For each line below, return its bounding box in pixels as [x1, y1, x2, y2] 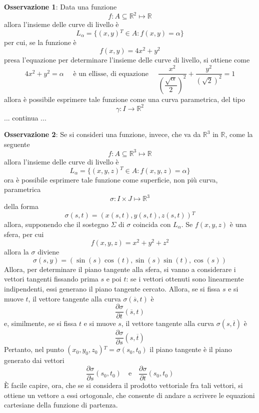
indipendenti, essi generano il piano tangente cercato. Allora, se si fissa [4, 283, 220, 293]
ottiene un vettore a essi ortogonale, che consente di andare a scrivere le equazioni [4, 389, 255, 400]
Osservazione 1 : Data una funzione [4, 1, 117, 11]
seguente [4, 138, 30, 149]
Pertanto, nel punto [4, 344, 64, 354]
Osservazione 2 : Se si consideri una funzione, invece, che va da [4, 129, 201, 139]
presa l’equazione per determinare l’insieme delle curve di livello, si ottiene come [4, 54, 250, 65]
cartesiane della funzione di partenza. [4, 399, 118, 410]
